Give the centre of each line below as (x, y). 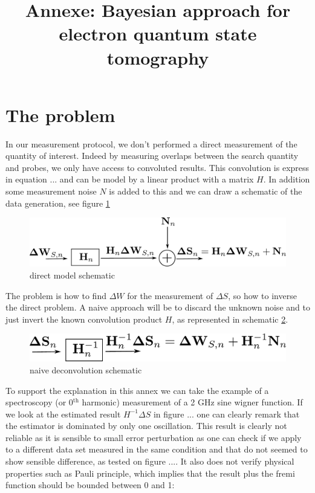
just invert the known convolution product (84, 319)
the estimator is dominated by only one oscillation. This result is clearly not (146, 426)
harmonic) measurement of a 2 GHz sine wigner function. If (192, 402)
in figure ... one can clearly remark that (226, 414)
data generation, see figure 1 (58, 203)
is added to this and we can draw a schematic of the (206, 191)
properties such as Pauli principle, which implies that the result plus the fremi (150, 473)
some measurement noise (51, 191)
